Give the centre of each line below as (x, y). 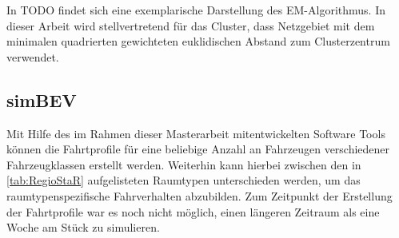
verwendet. (33, 56)
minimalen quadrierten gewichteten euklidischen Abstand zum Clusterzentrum (198, 41)
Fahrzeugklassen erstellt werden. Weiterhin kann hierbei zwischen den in (184, 164)
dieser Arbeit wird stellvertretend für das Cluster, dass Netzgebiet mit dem (191, 25)
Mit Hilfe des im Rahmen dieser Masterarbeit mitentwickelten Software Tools (196, 133)
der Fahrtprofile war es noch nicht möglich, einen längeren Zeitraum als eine (193, 211)
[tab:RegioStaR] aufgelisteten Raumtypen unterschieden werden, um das (184, 180)
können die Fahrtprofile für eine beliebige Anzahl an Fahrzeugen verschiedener (198, 149)
